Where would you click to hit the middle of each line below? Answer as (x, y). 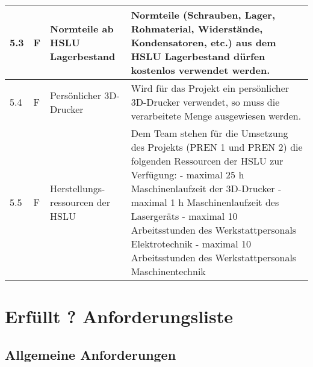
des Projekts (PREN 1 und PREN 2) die (217, 147)
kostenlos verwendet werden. (200, 70)
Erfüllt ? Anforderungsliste (119, 316)
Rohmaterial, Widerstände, (197, 29)
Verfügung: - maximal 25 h (187, 174)
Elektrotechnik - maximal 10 (191, 244)
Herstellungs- (78, 188)
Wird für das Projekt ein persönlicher (210, 88)
